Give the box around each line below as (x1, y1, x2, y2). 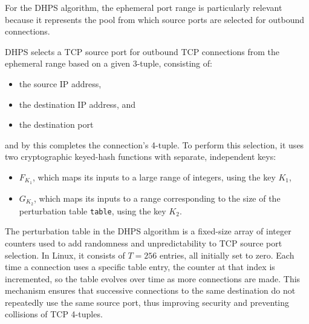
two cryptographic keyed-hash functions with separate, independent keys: (5, 150, 276, 163)
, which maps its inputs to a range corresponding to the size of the (33, 191, 281, 204)
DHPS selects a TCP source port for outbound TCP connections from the (5, 45, 279, 58)
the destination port (19, 118, 94, 131)
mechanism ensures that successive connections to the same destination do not (5, 284, 296, 297)
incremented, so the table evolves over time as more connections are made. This (5, 272, 301, 285)
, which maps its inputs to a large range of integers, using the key (32, 170, 276, 183)
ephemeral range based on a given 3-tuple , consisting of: (5, 57, 212, 70)
